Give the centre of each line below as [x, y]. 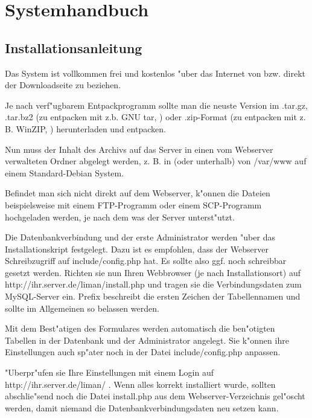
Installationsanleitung [74, 47]
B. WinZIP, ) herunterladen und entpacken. [85, 128]
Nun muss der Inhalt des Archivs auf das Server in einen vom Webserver [139, 149]
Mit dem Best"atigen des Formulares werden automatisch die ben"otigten [140, 328]
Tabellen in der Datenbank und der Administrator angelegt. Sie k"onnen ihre [147, 340]
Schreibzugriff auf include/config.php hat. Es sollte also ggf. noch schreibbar [146, 261]
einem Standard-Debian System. [65, 172]
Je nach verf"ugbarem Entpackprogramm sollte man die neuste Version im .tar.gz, [156, 105]
